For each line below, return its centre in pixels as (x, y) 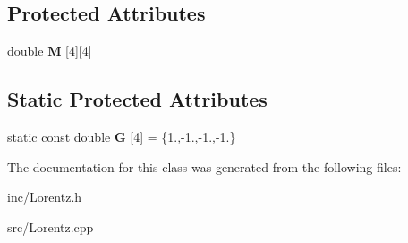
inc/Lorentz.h (45, 197)
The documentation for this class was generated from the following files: (204, 166)
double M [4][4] (50, 51)
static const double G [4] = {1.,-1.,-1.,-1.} (122, 136)
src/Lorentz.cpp (51, 226)
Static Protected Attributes (137, 99)
